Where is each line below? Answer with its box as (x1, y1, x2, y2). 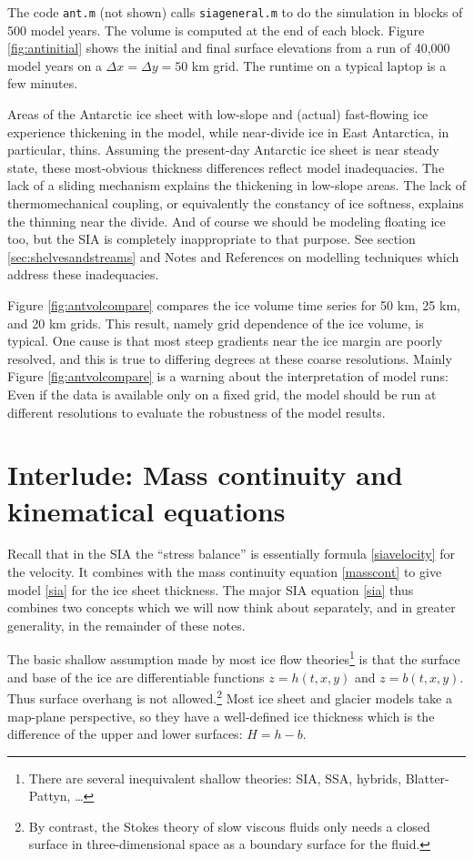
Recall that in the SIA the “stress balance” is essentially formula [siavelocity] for (7, 544, 455, 563)
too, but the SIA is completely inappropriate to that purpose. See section (7, 229, 416, 248)
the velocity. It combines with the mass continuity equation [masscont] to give (7, 562, 442, 581)
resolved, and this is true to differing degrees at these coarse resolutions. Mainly (7, 349, 452, 368)
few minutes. (7, 74, 78, 93)
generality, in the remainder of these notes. (7, 615, 246, 634)
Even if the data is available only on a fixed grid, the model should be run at (7, 384, 437, 403)
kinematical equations (7, 491, 286, 529)
